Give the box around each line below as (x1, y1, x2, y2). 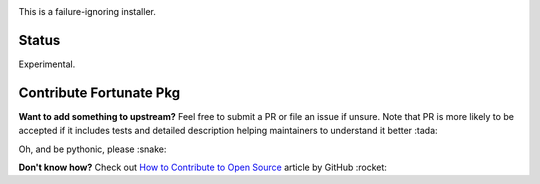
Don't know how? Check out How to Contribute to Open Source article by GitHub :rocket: (18, 161, 387, 173)
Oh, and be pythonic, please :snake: (18, 143, 167, 155)
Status (18, 31, 61, 49)
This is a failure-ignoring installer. (18, 6, 157, 17)
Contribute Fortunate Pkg (18, 84, 180, 101)
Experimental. (18, 58, 76, 70)
